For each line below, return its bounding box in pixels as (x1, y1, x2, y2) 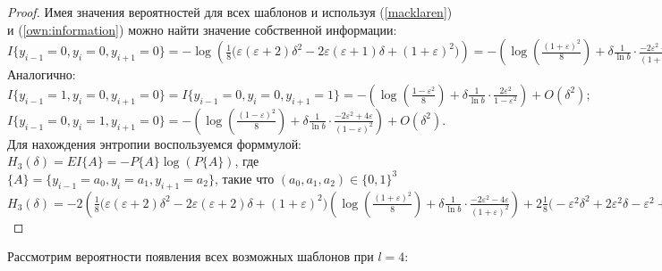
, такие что (214, 168, 275, 187)
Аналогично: (7, 65, 76, 84)
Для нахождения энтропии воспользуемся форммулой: (7, 134, 302, 152)
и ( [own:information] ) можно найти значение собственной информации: (7, 20, 397, 38)
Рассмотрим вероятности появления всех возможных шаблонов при (7, 247, 374, 266)
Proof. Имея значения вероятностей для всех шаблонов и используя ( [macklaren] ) (7, 3, 453, 21)
